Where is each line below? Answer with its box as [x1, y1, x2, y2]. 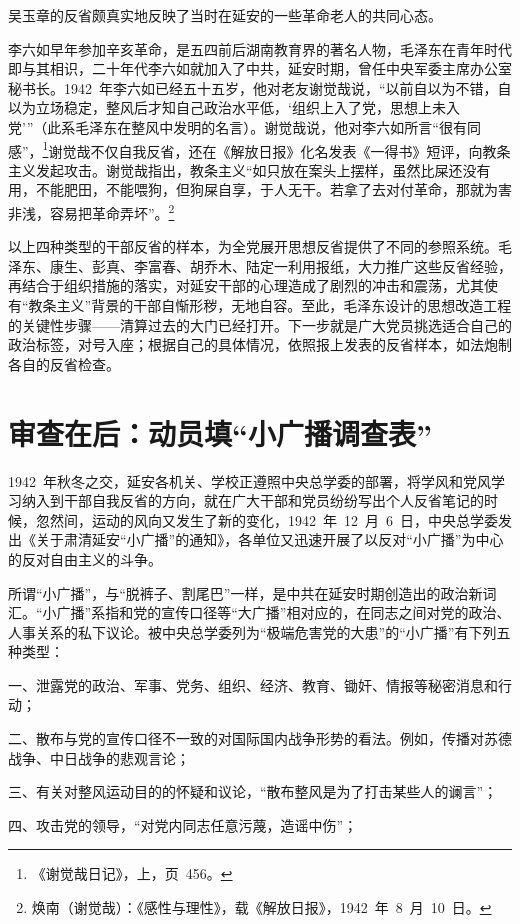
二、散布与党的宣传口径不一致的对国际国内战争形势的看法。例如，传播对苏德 [8, 728, 512, 749]
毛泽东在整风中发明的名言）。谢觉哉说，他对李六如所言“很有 [75, 116, 467, 137]
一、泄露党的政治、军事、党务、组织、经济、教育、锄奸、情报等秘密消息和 [8, 674, 498, 695]
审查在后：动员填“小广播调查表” [8, 412, 432, 453]
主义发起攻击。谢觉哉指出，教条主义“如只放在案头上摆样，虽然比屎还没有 [8, 159, 491, 180]
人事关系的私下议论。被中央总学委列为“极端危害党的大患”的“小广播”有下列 [8, 621, 497, 642]
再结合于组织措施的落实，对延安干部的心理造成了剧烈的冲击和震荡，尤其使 [8, 275, 498, 296]
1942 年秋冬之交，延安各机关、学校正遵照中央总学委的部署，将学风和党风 [8, 470, 491, 491]
